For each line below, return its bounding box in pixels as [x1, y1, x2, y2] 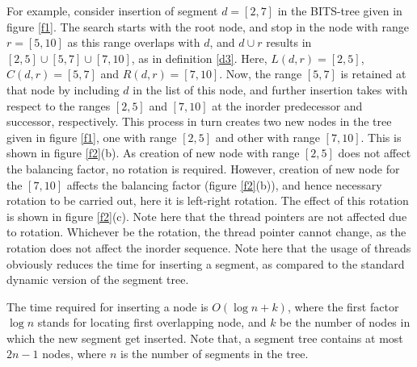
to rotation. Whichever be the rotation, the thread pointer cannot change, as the [6, 223, 406, 240]
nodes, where [42, 345, 107, 362]
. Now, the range [219, 65, 302, 82]
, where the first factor [287, 298, 399, 315]
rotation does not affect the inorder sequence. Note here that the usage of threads [6, 239, 411, 256]
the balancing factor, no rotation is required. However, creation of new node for [6, 160, 400, 177]
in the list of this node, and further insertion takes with [133, 81, 408, 98]
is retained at [340, 65, 406, 82]
